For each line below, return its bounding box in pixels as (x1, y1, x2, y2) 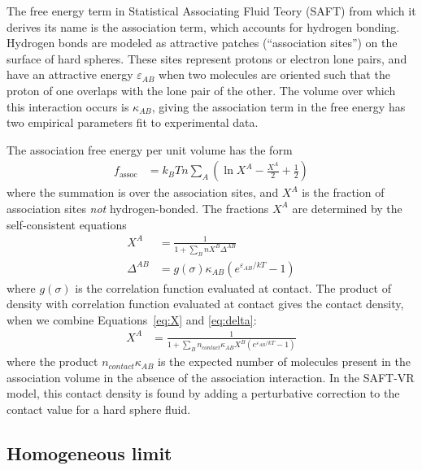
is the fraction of (302, 184, 385, 201)
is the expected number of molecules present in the (158, 353, 411, 370)
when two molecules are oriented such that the (159, 66, 390, 83)
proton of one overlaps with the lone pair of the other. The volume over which (7, 81, 396, 98)
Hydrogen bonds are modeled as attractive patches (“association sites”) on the (7, 34, 398, 51)
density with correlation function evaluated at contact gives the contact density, (7, 295, 404, 312)
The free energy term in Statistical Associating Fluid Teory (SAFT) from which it (7, 2, 416, 19)
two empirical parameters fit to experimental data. (7, 114, 259, 131)
